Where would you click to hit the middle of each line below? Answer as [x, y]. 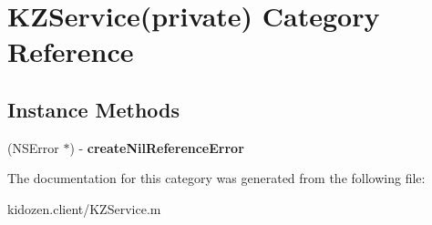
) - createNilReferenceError [157, 147]
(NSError [33, 147]
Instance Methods [93, 109]
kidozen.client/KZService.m [84, 208]
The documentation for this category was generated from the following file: [216, 178]
